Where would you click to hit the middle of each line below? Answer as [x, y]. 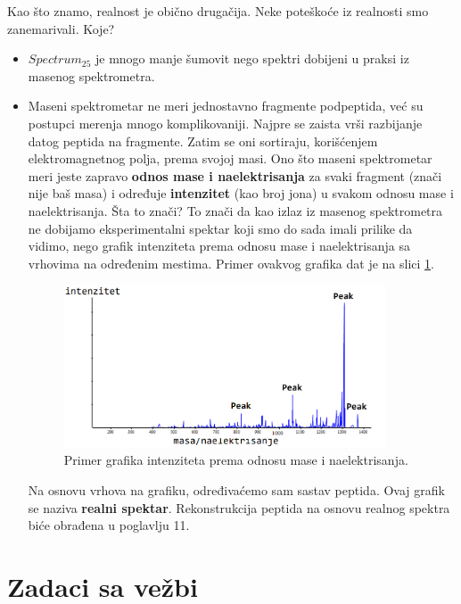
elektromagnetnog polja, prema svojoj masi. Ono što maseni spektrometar [230, 158]
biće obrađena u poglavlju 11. [109, 525]
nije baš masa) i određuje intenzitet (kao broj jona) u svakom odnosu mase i [241, 193]
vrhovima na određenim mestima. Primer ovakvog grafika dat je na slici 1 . [231, 263]
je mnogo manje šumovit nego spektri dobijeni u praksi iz [252, 58]
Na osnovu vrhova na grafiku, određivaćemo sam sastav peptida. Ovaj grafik [236, 490]
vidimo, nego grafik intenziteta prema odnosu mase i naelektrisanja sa [219, 246]
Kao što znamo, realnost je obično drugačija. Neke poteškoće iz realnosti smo [218, 11]
